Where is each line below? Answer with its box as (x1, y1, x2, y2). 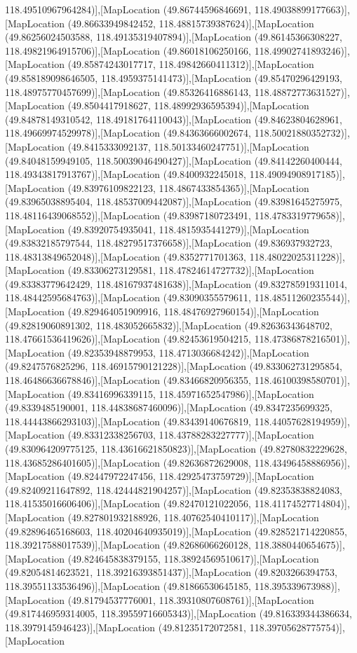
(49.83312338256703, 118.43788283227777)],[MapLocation (67, 427, 314, 442)
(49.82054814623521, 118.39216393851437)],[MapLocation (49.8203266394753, (5, 565, 337, 579)
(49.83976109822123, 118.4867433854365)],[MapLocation (67, 180, 309, 195)
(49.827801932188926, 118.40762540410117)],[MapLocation (67, 509, 319, 524)
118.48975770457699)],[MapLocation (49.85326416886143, (5, 84, 252, 99)
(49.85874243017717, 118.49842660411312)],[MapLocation (67, 57, 314, 71)
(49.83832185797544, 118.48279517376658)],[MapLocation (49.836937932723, (5, 235, 332, 250)
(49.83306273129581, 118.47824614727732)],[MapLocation (67, 263, 314, 277)
